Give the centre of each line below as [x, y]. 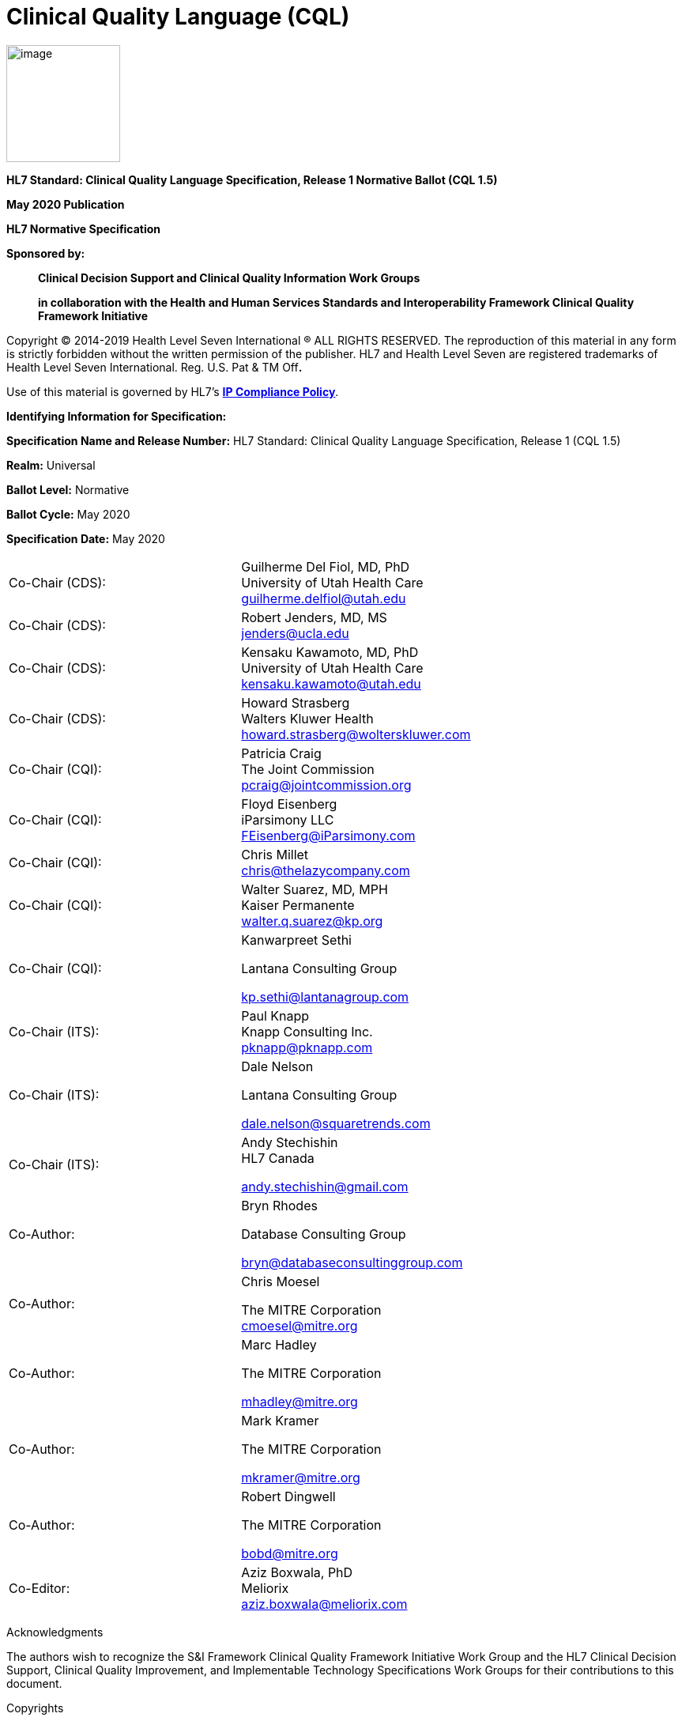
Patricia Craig [281, 753]
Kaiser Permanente [298, 905]
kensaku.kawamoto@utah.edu [331, 683]
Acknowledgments [55, 1632]
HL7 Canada [278, 1158]
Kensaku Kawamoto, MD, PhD [330, 652]
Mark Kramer [280, 1420]
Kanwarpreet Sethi [296, 940]
